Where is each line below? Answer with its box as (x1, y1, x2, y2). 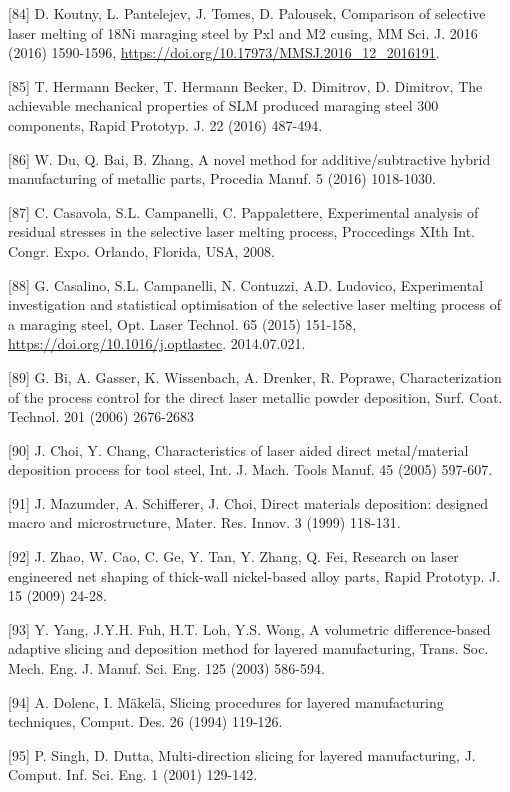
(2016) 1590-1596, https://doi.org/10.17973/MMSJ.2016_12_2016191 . (8, 42, 440, 63)
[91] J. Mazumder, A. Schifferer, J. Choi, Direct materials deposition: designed (8, 492, 489, 513)
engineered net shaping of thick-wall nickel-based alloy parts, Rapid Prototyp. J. (8, 565, 501, 586)
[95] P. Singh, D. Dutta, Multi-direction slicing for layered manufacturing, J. (8, 744, 476, 765)
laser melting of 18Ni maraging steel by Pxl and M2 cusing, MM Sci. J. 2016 (8, 22, 478, 43)
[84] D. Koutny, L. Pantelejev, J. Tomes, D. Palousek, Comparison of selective (8, 3, 486, 23)
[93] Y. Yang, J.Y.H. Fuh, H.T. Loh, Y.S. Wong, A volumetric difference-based (8, 618, 491, 639)
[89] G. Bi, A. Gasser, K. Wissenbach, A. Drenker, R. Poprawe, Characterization (8, 366, 502, 387)
